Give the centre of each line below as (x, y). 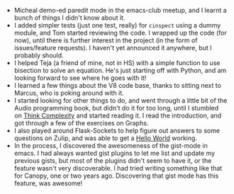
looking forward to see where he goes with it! (80, 78)
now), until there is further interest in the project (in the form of (106, 40)
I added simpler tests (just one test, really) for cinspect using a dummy (117, 25)
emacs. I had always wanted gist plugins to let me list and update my (115, 153)
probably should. (39, 55)
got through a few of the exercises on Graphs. (81, 123)
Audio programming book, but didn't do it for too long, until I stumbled (116, 108)
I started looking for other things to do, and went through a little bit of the (121, 101)
